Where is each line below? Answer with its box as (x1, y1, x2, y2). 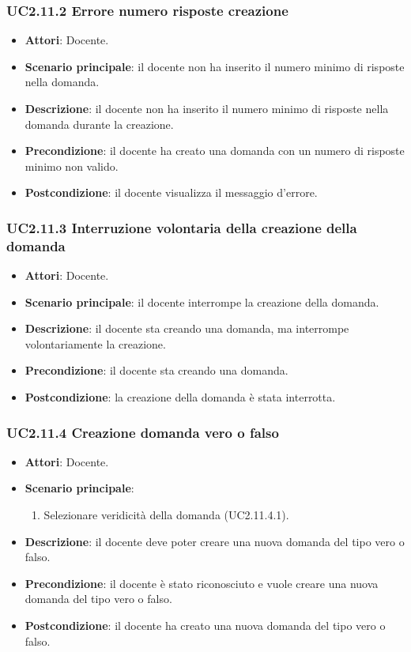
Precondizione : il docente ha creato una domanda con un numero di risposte (25, 142, 405, 159)
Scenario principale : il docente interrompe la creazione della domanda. (25, 293, 379, 310)
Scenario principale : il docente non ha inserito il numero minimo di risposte (25, 58, 405, 74)
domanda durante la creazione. (25, 115, 174, 132)
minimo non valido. (25, 157, 119, 174)
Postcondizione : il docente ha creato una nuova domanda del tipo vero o (25, 617, 386, 634)
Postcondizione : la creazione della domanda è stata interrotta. (25, 389, 336, 405)
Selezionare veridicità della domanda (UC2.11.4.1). (43, 507, 289, 523)
